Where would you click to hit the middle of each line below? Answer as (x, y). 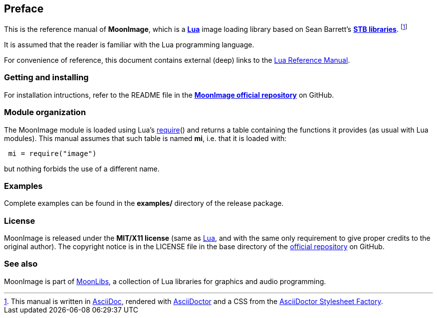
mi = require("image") (52, 153)
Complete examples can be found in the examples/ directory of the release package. (144, 203)
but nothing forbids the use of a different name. (82, 168)
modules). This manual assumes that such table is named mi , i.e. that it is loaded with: (145, 138)
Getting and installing (46, 78)
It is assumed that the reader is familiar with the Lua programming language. (129, 45)
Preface (24, 9)
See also (21, 264)
